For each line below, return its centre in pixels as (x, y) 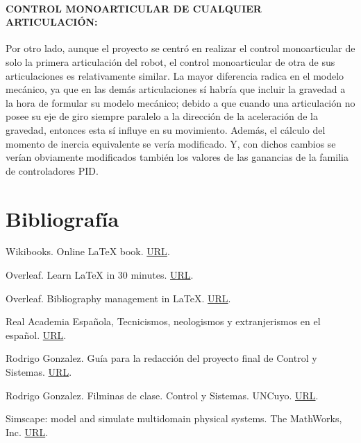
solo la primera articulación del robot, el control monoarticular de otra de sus (170, 61)
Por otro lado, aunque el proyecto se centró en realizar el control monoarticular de (180, 48)
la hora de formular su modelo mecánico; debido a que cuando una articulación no (180, 102)
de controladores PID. (52, 170)
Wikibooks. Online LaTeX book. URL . (88, 251)
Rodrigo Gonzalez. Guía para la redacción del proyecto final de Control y (161, 358)
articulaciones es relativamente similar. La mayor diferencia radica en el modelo (175, 75)
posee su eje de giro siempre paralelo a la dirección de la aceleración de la (162, 116)
